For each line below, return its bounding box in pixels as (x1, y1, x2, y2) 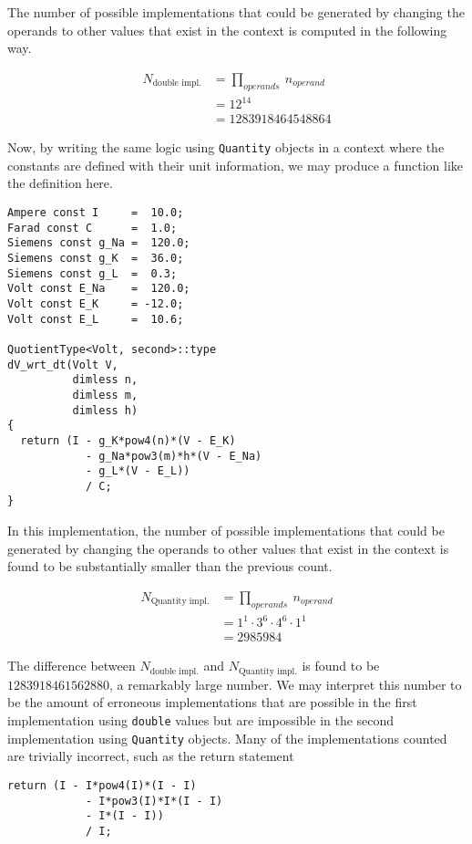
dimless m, (72, 388, 139, 401)
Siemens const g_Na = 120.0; (7, 236, 190, 250)
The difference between (7, 656, 136, 675)
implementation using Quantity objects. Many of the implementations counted (7, 728, 447, 747)
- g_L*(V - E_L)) (85, 464, 190, 478)
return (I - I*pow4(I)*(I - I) (7, 778, 197, 792)
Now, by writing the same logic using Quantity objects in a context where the (7, 138, 445, 157)
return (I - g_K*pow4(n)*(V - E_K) (20, 433, 236, 447)
